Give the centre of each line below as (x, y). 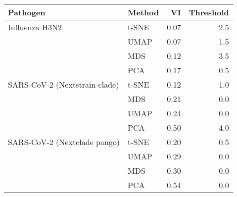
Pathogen (27, 12)
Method (143, 12)
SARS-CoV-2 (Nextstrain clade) (64, 84)
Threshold (209, 12)
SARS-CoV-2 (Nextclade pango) (64, 142)
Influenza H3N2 (35, 27)
